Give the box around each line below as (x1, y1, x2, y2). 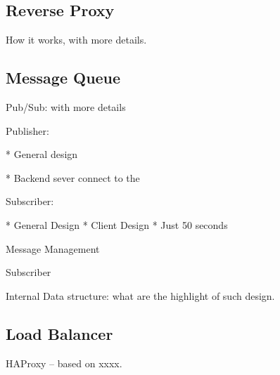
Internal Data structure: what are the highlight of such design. (6, 288, 275, 303)
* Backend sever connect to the (6, 170, 140, 185)
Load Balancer (6, 322, 113, 344)
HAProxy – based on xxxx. (6, 355, 122, 370)
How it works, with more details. (6, 32, 147, 47)
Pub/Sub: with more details (6, 100, 126, 114)
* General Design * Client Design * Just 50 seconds (6, 217, 228, 232)
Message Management (6, 241, 100, 256)
